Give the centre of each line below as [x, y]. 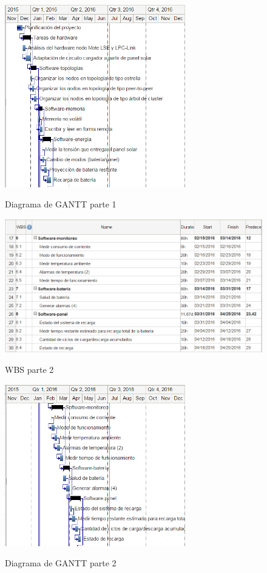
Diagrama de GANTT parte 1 [61, 204]
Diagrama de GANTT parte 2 [61, 563]
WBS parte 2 [29, 369]
